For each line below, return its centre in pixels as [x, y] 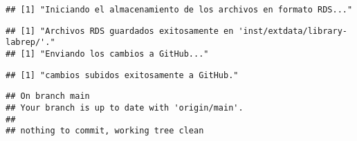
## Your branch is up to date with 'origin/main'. [125, 107]
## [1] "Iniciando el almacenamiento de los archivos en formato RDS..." [179, 10]
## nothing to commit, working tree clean [105, 131]
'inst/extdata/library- [293, 31]
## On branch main [48, 96]
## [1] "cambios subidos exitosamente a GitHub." [122, 75]
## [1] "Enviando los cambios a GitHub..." [107, 54]
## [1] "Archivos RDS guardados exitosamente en [120, 31]
